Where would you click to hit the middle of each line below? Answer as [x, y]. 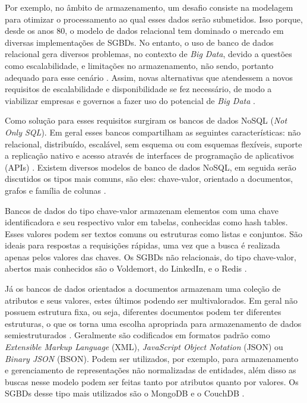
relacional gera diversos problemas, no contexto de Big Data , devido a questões [148, 54]
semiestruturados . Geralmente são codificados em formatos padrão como [137, 335]
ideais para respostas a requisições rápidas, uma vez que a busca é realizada [143, 245]
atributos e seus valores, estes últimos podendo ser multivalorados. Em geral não [151, 300]
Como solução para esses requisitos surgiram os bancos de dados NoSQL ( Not [146, 120]
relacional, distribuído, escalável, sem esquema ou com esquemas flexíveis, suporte [153, 144]
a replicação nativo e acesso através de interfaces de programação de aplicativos [150, 155]
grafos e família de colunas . [56, 190]
